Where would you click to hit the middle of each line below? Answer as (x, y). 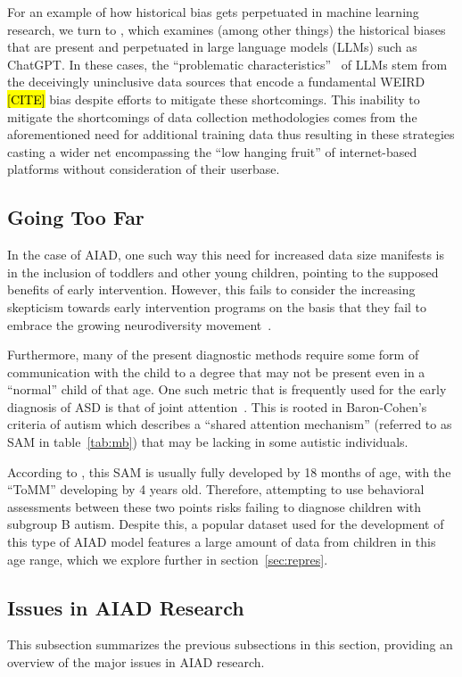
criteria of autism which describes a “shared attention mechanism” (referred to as (230, 424)
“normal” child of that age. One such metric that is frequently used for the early (227, 389)
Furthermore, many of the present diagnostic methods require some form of (213, 355)
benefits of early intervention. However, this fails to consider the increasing (211, 289)
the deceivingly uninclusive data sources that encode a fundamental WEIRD (216, 82)
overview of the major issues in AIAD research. (136, 662)
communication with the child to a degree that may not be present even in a (216, 372)
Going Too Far (76, 217)
